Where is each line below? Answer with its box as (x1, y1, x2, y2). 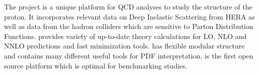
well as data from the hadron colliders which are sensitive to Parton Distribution (4, 21, 253, 31)
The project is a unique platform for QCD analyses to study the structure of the (4, 1, 252, 11)
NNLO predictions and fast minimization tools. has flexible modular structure (4, 40, 245, 51)
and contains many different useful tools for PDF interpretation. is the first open (4, 50, 253, 60)
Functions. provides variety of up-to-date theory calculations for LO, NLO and (4, 30, 247, 41)
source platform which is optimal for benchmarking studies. (4, 60, 187, 70)
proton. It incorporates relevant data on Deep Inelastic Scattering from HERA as (4, 11, 255, 21)
